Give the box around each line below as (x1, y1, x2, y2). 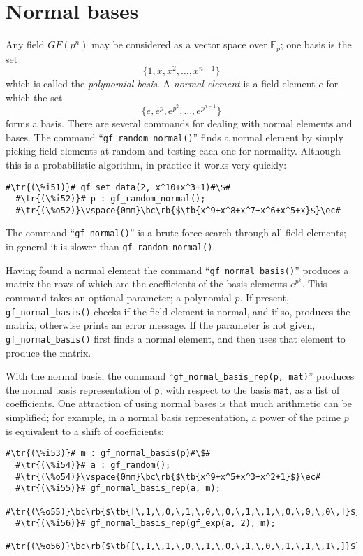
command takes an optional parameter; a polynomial (6, 290, 232, 305)
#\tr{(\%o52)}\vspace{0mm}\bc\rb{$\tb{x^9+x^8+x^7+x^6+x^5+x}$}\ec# (15, 205, 341, 215)
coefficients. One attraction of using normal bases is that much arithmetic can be (6, 396, 352, 411)
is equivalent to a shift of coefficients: (6, 423, 164, 438)
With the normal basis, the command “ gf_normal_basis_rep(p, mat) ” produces (6, 369, 355, 383)
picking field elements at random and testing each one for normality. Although (6, 143, 341, 158)
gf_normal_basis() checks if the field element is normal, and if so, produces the (6, 304, 350, 318)
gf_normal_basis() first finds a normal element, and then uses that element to (6, 331, 346, 345)
